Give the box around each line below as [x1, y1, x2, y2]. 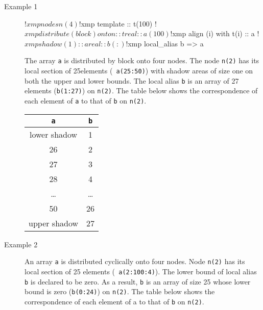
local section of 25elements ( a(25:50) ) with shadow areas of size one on [25, 65, 253, 76]
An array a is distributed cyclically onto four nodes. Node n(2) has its [25, 256, 245, 267]
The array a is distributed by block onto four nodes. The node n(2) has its [25, 55, 259, 66]
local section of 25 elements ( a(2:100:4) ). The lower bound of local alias [25, 266, 257, 276]
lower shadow [30, 128, 78, 140]
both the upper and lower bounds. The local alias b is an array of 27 [25, 75, 239, 86]
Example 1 [4, 1, 38, 11]
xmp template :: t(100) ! [81, 18, 157, 29]
